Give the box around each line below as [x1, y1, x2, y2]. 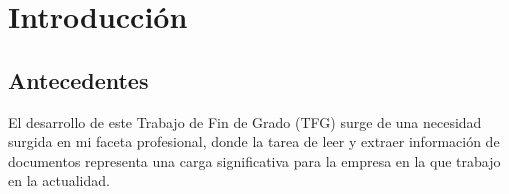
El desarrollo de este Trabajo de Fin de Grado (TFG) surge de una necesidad [8, 111, 482, 132]
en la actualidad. [8, 170, 110, 191]
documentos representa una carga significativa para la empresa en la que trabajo [8, 150, 501, 171]
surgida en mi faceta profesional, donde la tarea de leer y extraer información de [8, 131, 500, 152]
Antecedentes [8, 64, 149, 95]
